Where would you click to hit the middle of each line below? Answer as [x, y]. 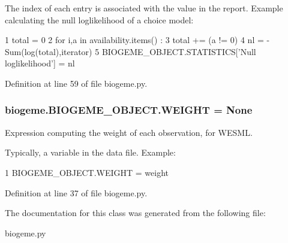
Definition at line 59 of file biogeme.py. [76, 83]
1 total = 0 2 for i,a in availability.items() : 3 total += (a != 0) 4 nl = [134, 40]
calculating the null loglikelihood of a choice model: [99, 19]
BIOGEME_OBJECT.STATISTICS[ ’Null [179, 51]
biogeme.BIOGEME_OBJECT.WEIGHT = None [129, 110]
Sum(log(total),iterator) [49, 51]
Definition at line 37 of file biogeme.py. [76, 192]
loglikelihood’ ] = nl [40, 63]
